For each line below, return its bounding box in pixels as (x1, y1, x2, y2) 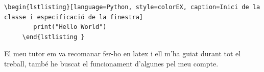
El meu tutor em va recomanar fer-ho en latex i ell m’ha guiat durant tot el (4, 48, 241, 59)
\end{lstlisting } (22, 33, 85, 41)
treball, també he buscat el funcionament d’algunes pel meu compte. (4, 58, 219, 68)
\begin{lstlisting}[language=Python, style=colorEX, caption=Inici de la (4, 4, 260, 11)
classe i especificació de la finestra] (4, 13, 143, 21)
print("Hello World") (33, 23, 107, 31)
